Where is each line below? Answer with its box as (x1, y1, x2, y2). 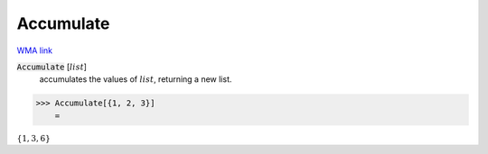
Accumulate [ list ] (16, 61, 88, 72)
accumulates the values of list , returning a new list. (39, 74, 232, 85)
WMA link (16, 45, 53, 56)
